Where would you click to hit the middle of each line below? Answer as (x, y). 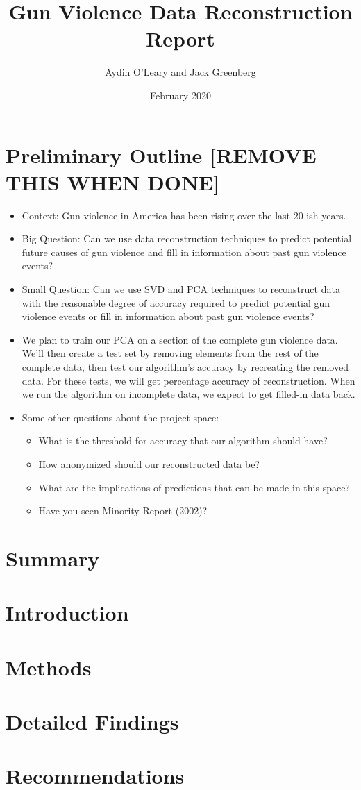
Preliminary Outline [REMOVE (161, 154)
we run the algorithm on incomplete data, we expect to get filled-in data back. (188, 394)
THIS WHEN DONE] (113, 182)
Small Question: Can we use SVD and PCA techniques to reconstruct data (181, 289)
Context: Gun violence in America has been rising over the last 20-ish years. (184, 215)
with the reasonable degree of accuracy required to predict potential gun (176, 302)
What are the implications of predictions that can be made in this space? (194, 487)
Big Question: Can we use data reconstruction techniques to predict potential (187, 238)
